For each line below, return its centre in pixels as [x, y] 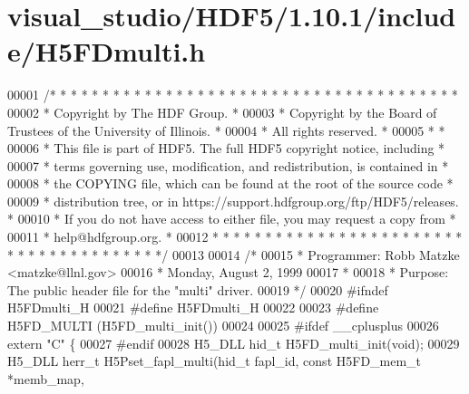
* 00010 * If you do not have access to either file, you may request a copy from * [232, 219]
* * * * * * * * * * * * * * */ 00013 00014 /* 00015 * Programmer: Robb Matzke [234, 254]
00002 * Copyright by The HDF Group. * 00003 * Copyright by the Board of [222, 112]
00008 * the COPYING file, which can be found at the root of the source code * [230, 183]
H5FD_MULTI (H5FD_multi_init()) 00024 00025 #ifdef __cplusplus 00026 [223, 326]
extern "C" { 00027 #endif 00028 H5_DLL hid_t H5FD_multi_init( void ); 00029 [234, 343]
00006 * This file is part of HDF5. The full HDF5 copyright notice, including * [226, 148]
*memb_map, [46, 378]
